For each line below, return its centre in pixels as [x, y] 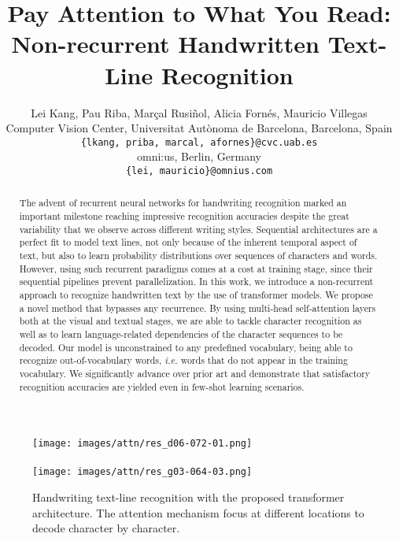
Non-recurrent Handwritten [166, 44]
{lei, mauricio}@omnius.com [199, 170]
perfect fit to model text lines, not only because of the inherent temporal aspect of [188, 242]
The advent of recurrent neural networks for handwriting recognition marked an [183, 203]
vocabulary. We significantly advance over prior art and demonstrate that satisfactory [195, 373]
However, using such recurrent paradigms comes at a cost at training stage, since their [196, 268]
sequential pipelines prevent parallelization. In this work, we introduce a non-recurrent [196, 282]
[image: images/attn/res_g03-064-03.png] [142, 472]
